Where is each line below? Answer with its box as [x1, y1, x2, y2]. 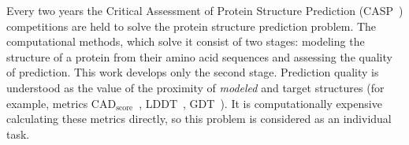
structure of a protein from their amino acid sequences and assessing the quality [6, 48, 392, 65]
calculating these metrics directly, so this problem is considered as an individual [6, 110, 392, 127]
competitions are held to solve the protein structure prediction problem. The [6, 17, 377, 34]
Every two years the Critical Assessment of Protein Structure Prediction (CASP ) [6, 2, 403, 18]
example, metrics [6, 95, 88, 111]
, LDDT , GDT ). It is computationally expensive [139, 95, 382, 111]
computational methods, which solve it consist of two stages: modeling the [6, 33, 365, 50]
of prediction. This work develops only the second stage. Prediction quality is [6, 64, 379, 80]
